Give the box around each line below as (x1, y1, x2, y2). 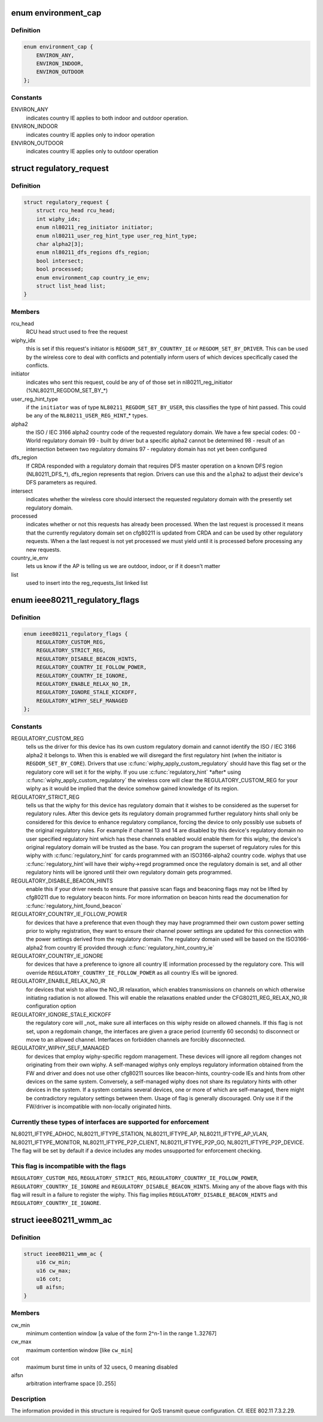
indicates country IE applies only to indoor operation (26, 131, 155, 138)
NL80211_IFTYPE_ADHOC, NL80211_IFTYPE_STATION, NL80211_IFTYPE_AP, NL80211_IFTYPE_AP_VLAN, (11, 1130, 269, 1137)
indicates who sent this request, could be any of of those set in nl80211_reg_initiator (26, 379, 233, 386)
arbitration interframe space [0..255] (26, 1380, 116, 1387)
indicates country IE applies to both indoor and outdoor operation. (26, 114, 188, 121)
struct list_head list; (36, 282, 106, 289)
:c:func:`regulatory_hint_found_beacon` (26, 902, 123, 909)
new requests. (26, 546, 62, 553)
